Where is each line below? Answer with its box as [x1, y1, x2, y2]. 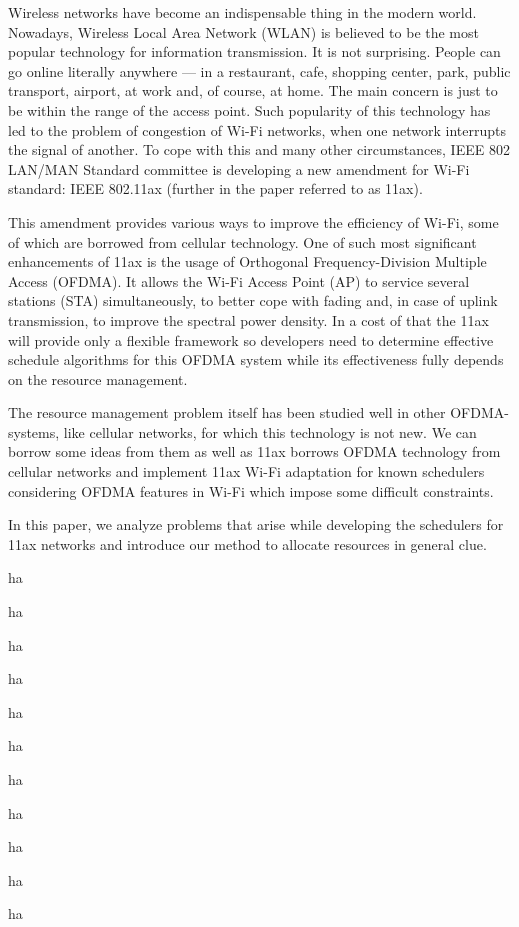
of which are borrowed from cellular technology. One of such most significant [8, 231, 477, 252]
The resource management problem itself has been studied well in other [8, 402, 446, 423]
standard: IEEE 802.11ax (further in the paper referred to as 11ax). [8, 178, 423, 199]
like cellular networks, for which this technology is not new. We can [63, 421, 477, 442]
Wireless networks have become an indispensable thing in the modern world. [8, 2, 477, 22]
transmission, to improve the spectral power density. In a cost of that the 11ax [8, 309, 489, 330]
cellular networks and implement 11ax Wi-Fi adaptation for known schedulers [8, 461, 485, 482]
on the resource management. [8, 368, 188, 389]
